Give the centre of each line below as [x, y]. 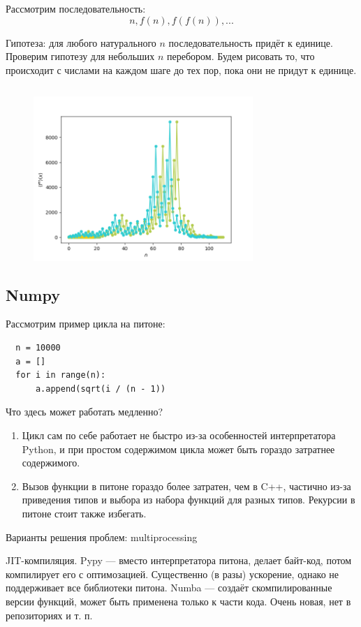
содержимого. [51, 463]
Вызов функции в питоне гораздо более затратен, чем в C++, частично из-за [186, 486]
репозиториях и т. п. [49, 615]
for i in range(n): [61, 375]
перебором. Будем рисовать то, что [241, 56]
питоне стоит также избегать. [84, 513]
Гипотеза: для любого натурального [81, 42]
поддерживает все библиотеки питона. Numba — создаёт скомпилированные [169, 588]
